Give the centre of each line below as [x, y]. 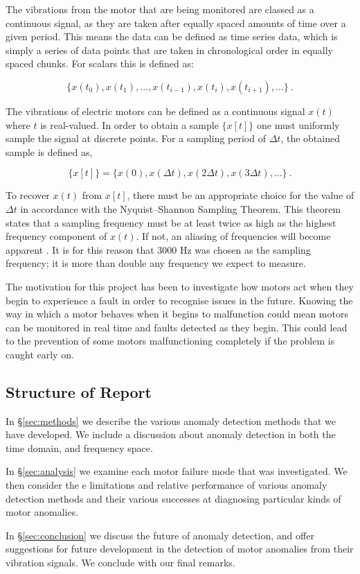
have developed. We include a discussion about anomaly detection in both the [171, 434]
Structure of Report [79, 391]
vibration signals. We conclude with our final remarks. [120, 563]
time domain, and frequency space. [79, 447]
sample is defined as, [49, 151]
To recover [28, 195]
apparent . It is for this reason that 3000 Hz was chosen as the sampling [158, 249]
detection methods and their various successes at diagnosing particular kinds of [173, 498]
